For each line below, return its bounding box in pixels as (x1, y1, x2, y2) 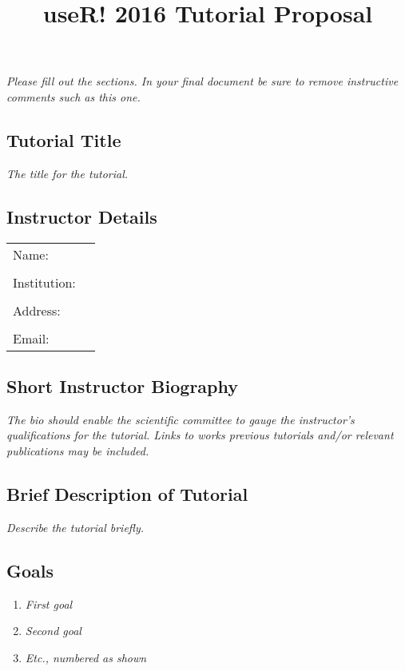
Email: (13, 328, 50, 347)
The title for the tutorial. (6, 165, 129, 181)
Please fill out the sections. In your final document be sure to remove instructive (6, 73, 399, 89)
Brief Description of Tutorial (6, 481, 248, 506)
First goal (25, 595, 73, 612)
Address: (13, 300, 61, 320)
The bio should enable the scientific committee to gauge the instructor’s (6, 411, 355, 427)
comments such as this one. (6, 88, 141, 105)
